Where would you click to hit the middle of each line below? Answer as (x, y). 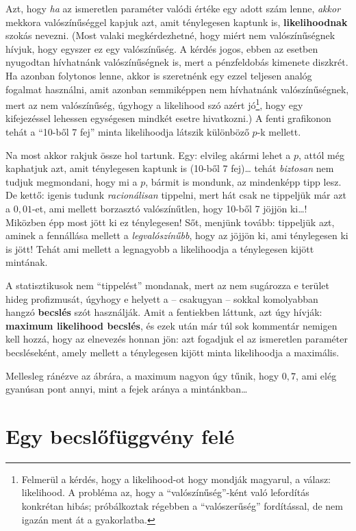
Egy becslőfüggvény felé (120, 435)
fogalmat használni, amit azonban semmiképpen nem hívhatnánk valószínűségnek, (177, 89)
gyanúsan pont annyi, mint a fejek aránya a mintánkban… (127, 389)
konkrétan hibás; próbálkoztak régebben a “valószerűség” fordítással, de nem (182, 506)
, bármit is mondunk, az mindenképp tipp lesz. (243, 181)
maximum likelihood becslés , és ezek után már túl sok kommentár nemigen (171, 325)
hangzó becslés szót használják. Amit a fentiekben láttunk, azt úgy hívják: (164, 312)
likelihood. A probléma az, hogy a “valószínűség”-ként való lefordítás (165, 492)
